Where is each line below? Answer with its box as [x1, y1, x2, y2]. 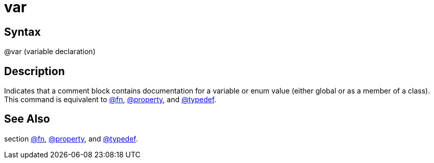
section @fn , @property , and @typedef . [4, 134, 138, 143]
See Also [4, 112, 50, 126]
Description [4, 64, 65, 78]
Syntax [4, 25, 41, 38]
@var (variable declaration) [4, 47, 96, 56]
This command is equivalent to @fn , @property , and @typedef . [4, 95, 217, 104]
